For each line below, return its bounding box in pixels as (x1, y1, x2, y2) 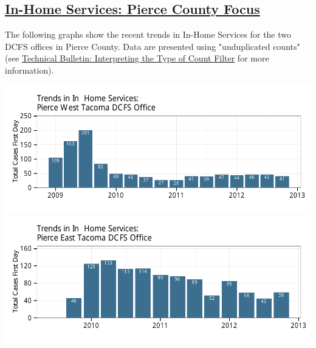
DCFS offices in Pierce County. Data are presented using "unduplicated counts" (5, 40, 300, 52)
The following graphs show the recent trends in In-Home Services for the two (5, 28, 292, 41)
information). (5, 63, 54, 76)
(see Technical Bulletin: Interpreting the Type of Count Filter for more (5, 52, 269, 64)
